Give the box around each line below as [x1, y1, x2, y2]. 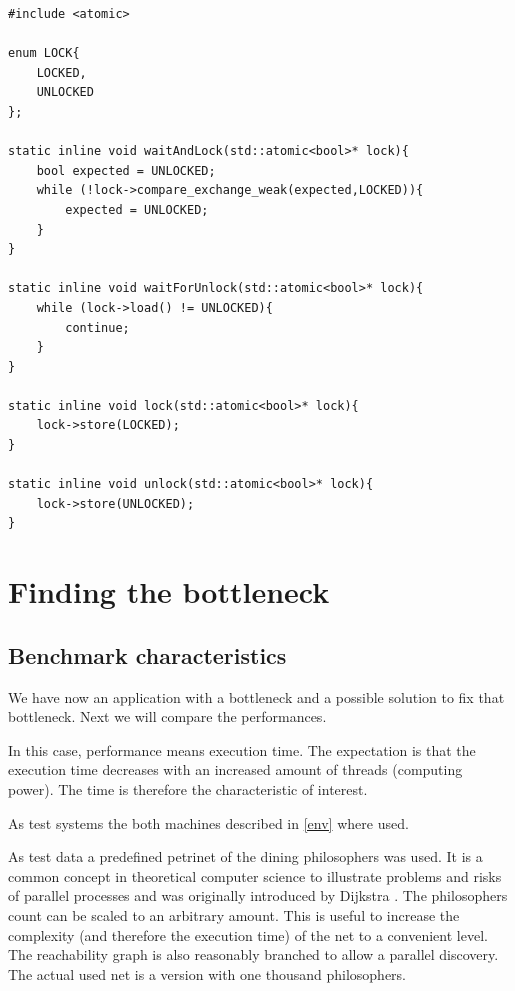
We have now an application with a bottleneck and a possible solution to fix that [8, 686, 505, 707]
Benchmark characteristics [8, 639, 287, 670]
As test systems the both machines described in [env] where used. [8, 812, 409, 833]
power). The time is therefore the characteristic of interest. [8, 778, 368, 799]
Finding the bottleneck [8, 571, 330, 612]
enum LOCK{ [8, 46, 80, 61]
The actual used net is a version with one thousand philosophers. [8, 963, 406, 984]
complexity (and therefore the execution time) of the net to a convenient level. [8, 924, 488, 945]
